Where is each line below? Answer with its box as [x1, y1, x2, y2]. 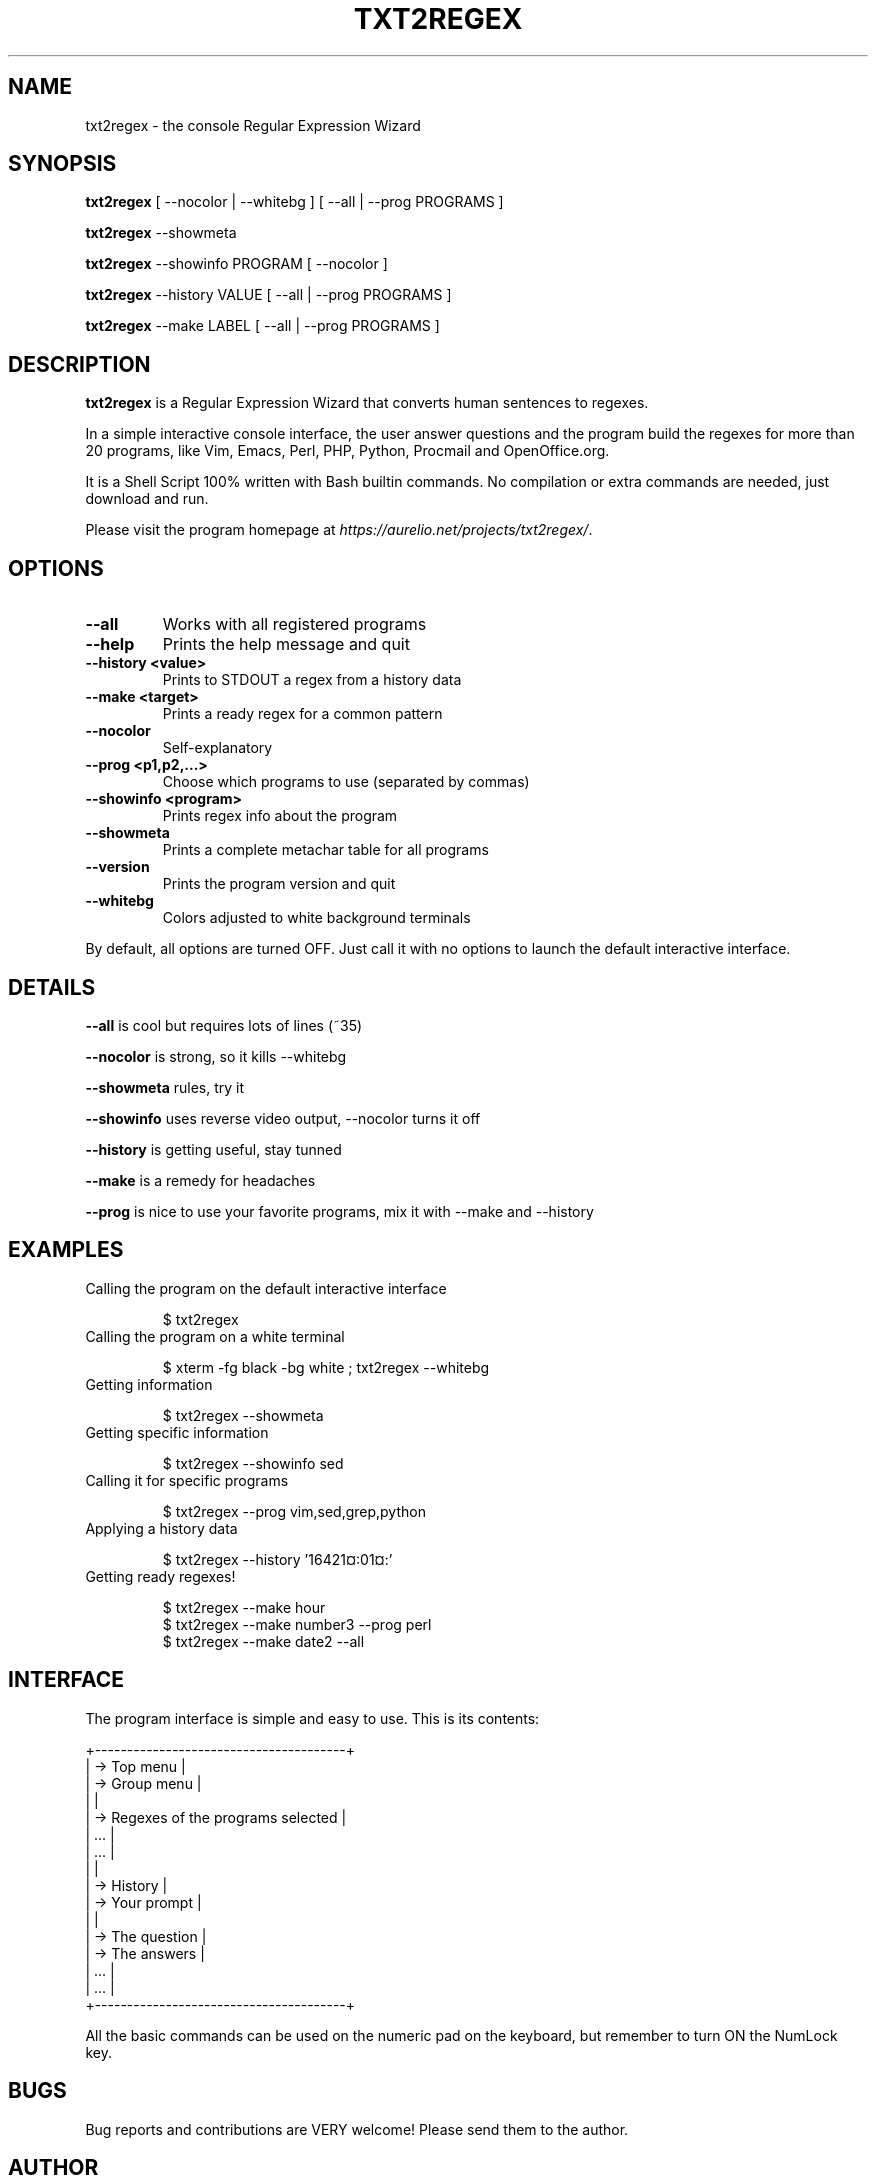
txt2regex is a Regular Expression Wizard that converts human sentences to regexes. [85, 394, 649, 412]
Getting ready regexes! [85, 1567, 236, 1585]
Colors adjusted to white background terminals [162, 909, 471, 927]
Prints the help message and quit [162, 634, 410, 655]
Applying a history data [85, 1519, 238, 1537]
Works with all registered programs [162, 614, 427, 635]
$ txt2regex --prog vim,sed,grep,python [162, 1502, 426, 1520]
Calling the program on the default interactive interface [85, 1279, 447, 1297]
